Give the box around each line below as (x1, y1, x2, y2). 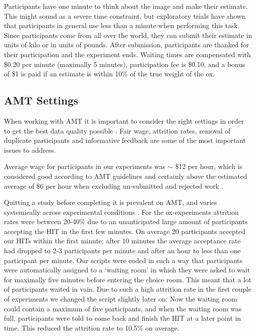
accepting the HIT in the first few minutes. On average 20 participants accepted (4, 226, 246, 236)
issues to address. (4, 144, 56, 155)
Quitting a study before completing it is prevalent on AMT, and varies (4, 197, 217, 207)
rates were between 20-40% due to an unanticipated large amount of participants (4, 216, 248, 227)
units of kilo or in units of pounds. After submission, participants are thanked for (4, 39, 249, 50)
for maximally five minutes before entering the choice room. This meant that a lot (4, 274, 252, 284)
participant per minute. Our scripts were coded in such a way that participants (4, 255, 243, 265)
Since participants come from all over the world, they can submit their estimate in (4, 30, 253, 40)
